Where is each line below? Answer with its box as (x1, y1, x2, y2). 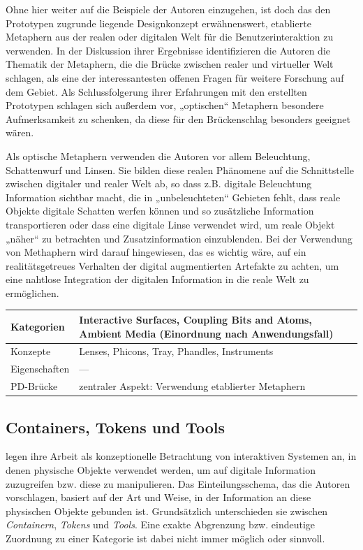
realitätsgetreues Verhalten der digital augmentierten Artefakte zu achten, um (6, 258, 339, 273)
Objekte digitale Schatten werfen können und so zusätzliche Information (6, 203, 314, 218)
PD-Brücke (10, 379, 58, 393)
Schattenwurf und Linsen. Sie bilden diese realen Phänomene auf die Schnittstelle (6, 162, 354, 177)
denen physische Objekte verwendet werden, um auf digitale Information (6, 462, 316, 477)
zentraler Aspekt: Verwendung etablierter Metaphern (79, 379, 306, 393)
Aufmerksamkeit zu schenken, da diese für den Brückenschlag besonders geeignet (6, 111, 350, 126)
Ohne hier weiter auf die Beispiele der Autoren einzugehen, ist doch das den (6, 2, 331, 16)
